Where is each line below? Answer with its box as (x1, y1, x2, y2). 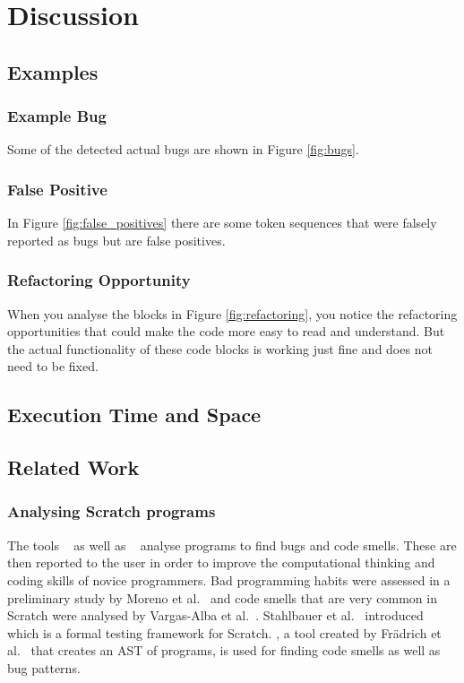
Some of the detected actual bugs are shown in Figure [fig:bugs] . (7, 140, 359, 159)
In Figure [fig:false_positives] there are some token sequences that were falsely (7, 213, 437, 232)
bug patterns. (7, 658, 81, 677)
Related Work (7, 454, 140, 481)
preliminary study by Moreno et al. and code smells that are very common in (7, 588, 437, 607)
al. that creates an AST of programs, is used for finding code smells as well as (7, 641, 441, 660)
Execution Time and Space (7, 401, 262, 428)
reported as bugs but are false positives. (7, 230, 226, 249)
